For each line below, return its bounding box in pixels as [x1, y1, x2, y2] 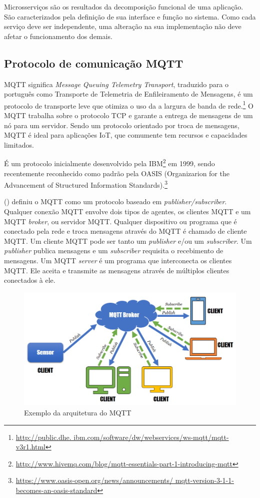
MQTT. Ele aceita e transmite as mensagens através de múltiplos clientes [4, 265, 229, 275]
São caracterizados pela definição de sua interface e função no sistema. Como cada [4, 11, 256, 22]
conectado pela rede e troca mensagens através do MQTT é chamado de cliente [4, 226, 247, 236]
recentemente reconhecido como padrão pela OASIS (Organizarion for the [4, 168, 229, 178]
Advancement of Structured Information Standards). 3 [4, 178, 167, 190]
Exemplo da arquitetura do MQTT [24, 407, 131, 417]
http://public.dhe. [15, 431, 71, 442]
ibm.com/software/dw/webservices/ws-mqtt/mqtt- [73, 431, 229, 442]
